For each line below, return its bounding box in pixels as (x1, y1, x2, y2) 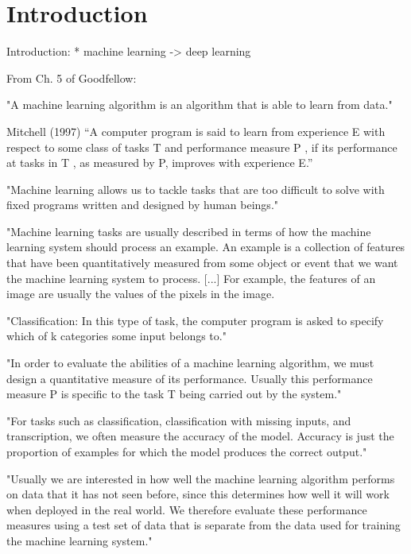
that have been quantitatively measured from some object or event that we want (6, 254, 398, 271)
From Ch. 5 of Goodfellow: (6, 69, 137, 86)
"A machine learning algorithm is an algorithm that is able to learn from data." (6, 96, 393, 113)
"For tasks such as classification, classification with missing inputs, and (6, 412, 351, 428)
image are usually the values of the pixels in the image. (6, 285, 275, 302)
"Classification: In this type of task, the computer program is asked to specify (6, 312, 384, 328)
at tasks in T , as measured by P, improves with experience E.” (6, 154, 313, 171)
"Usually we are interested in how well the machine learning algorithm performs (6, 470, 395, 486)
